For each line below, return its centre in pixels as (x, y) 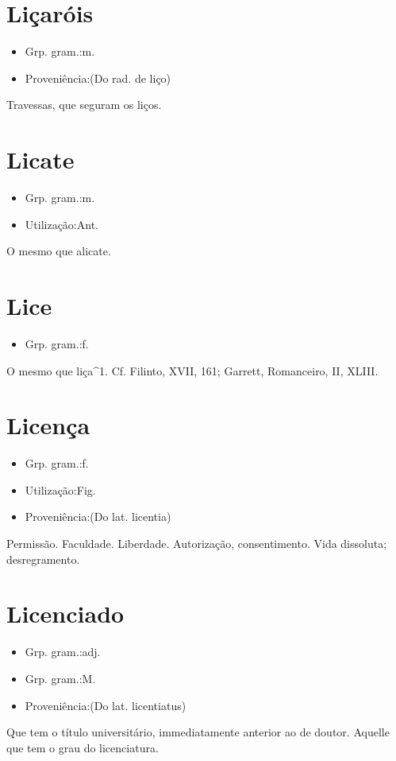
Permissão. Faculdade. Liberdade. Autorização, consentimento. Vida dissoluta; (197, 544)
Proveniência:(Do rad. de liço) (98, 78)
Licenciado (65, 613)
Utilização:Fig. (60, 489)
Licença (48, 425)
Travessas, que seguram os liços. (84, 105)
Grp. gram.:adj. (63, 652)
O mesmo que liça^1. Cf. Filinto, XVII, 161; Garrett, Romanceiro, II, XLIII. (192, 370)
